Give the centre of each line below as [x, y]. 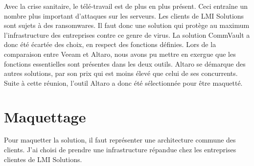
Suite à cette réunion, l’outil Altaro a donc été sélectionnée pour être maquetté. [123, 83]
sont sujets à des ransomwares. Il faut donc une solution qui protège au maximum [127, 25]
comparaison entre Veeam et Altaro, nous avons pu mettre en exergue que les [120, 54]
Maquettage [45, 116]
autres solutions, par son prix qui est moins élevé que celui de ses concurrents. [121, 73]
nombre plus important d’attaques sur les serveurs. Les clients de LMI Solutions [124, 15]
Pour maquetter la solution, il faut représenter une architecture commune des [120, 140]
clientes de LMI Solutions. [43, 159]
